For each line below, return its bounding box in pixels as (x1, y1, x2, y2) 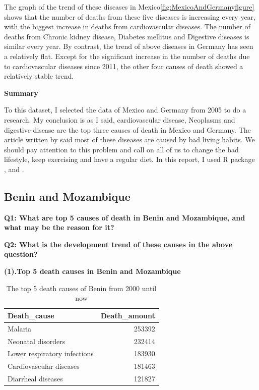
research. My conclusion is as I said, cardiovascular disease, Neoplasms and (4, 114, 235, 125)
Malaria (8, 323, 32, 333)
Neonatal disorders (8, 336, 66, 346)
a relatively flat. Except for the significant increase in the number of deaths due (4, 50, 250, 61)
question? (4, 249, 38, 259)
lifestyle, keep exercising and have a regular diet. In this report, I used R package (4, 154, 255, 164)
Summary (4, 87, 38, 98)
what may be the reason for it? (4, 222, 114, 233)
